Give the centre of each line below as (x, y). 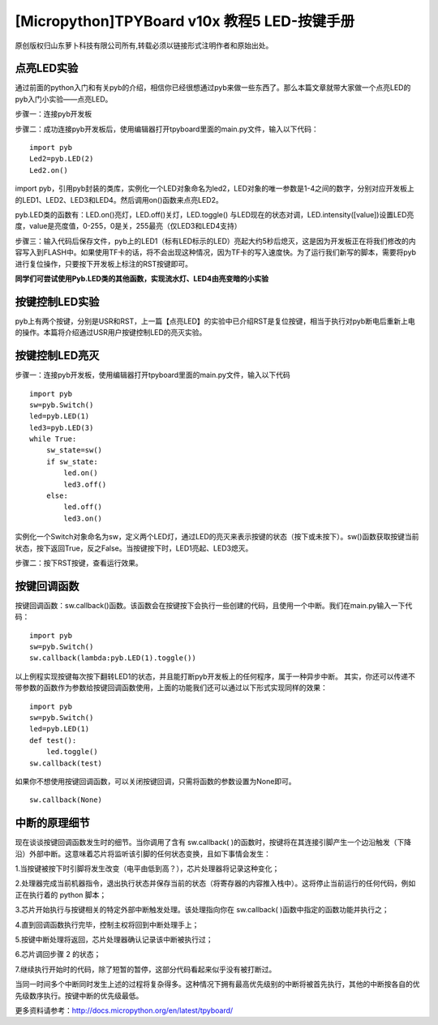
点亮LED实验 (47, 69)
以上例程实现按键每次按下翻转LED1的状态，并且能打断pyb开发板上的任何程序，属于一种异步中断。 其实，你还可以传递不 (215, 676)
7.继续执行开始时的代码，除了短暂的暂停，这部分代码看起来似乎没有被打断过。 (146, 969)
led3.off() (85, 484)
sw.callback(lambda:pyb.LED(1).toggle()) (113, 658)
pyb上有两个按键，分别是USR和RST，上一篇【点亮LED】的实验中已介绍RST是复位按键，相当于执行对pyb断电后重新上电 (215, 321)
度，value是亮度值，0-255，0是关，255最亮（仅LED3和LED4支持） (128, 226)
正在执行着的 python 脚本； (61, 894)
